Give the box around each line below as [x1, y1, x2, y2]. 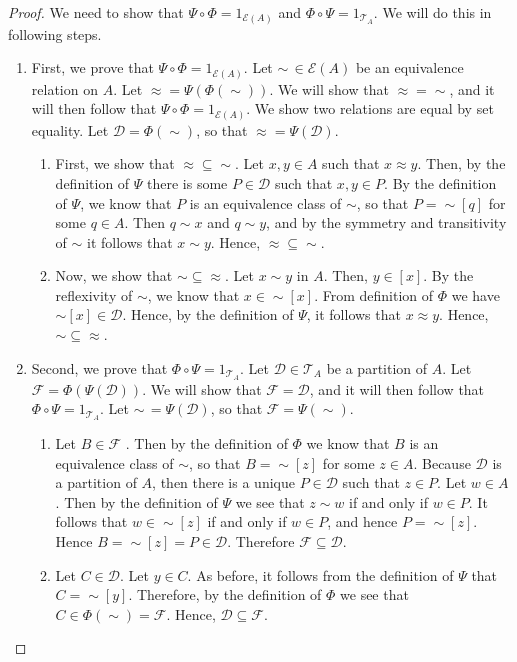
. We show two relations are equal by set [246, 98, 494, 119]
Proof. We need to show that [8, 2, 184, 22]
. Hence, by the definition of [122, 304, 294, 325]
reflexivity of [55, 284, 133, 305]
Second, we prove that [31, 357, 168, 378]
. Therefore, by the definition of [128, 584, 322, 605]
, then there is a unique [152, 472, 295, 493]
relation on [31, 78, 98, 99]
